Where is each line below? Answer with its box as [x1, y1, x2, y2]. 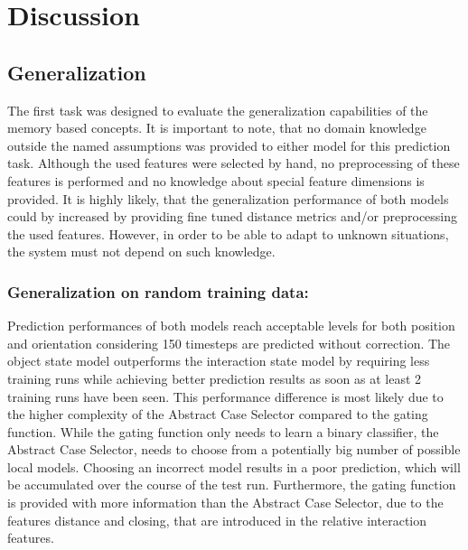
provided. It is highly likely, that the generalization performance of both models [7, 189, 449, 208]
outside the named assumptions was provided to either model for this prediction [7, 135, 451, 154]
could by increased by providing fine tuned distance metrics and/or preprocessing [7, 207, 458, 226]
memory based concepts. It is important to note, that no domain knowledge [7, 118, 426, 137]
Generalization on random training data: [7, 280, 309, 303]
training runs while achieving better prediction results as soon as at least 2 [7, 368, 422, 387]
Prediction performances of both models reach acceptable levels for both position [7, 316, 455, 335]
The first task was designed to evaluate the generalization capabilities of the [7, 100, 428, 119]
